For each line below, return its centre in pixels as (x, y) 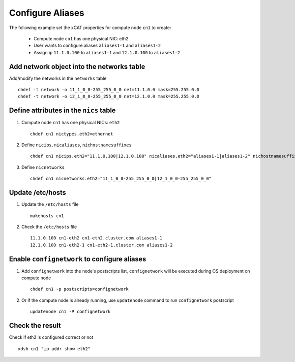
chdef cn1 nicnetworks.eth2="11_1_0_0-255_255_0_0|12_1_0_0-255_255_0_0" (121, 179)
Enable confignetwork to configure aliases (78, 259)
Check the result (35, 326)
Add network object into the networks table (77, 66)
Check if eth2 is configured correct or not (51, 337)
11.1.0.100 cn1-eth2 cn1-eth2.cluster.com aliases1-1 (96, 238)
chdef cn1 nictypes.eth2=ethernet (72, 134)
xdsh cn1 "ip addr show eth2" (54, 349)
